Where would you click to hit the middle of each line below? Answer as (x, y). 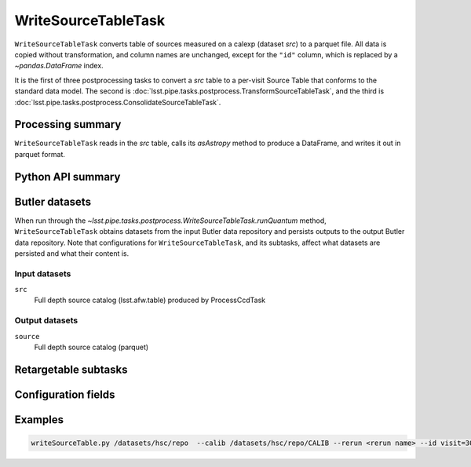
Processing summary (68, 124)
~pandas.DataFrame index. (59, 66)
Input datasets (43, 273)
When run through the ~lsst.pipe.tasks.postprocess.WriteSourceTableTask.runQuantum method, (171, 221)
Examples (39, 420)
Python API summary (68, 177)
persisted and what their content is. (72, 253)
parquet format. (40, 154)
